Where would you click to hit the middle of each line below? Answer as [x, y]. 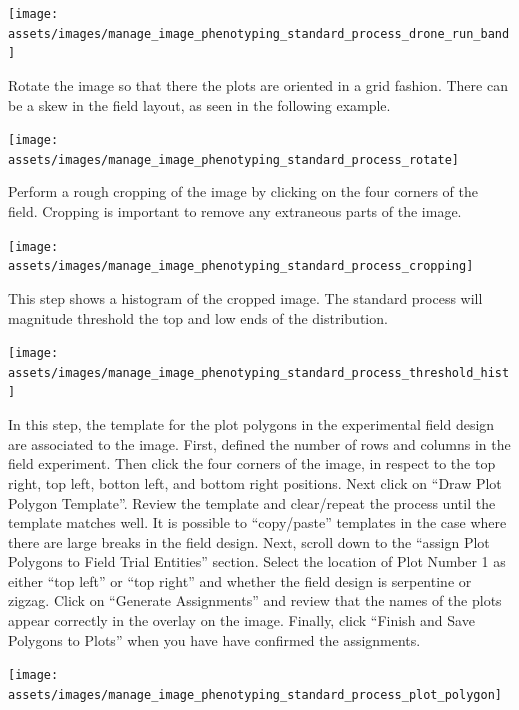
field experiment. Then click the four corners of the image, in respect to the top [252, 463]
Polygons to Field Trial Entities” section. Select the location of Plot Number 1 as [257, 561]
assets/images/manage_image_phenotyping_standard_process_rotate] [234, 159]
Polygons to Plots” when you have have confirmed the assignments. [214, 639]
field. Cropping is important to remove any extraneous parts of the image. [235, 211]
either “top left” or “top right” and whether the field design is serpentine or [240, 580]
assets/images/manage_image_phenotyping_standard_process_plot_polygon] [255, 694]
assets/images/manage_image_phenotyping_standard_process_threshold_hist [259, 372]
